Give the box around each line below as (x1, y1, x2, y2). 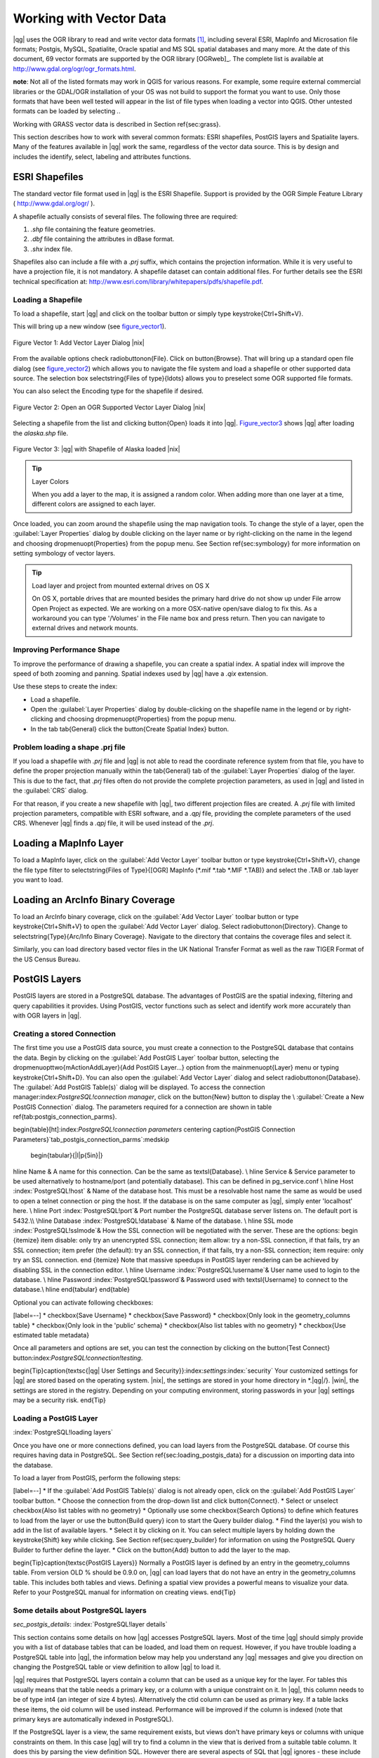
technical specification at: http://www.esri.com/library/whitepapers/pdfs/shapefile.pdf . (13, 277, 263, 285)
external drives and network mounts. (32, 624, 138, 632)
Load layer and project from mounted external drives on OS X (32, 581, 210, 590)
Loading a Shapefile (13, 295, 83, 304)
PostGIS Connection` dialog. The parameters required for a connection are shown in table (13, 1103, 272, 1111)
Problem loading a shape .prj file (13, 742, 126, 752)
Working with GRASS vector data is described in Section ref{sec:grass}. (13, 120, 221, 128)
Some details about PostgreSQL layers (13, 1605, 147, 1615)
